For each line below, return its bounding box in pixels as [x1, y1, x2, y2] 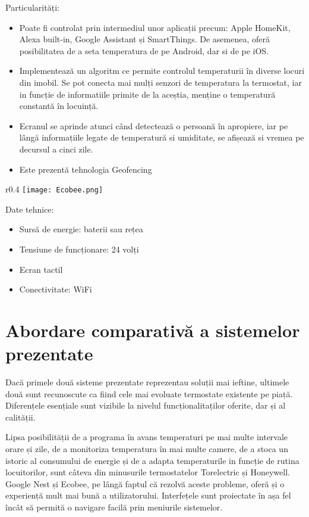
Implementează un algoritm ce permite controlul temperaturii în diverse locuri [19, 64, 305, 77]
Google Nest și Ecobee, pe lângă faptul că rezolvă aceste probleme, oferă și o [5, 477, 285, 490]
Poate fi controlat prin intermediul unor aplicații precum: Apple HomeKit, [19, 21, 291, 33]
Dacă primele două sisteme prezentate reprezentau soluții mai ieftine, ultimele [5, 376, 289, 388]
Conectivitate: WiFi [19, 283, 92, 295]
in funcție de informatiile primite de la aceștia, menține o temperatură [19, 88, 276, 100]
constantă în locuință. [19, 99, 99, 112]
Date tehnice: [5, 203, 54, 215]
